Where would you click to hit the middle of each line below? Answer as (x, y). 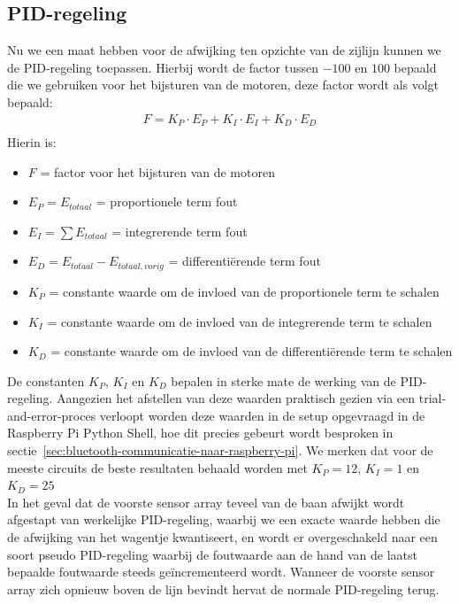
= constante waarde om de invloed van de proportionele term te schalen (244, 291)
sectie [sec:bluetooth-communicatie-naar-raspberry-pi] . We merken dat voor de (220, 450)
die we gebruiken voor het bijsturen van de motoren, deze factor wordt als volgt (223, 85)
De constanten (46, 380)
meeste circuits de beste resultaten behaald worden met (157, 467)
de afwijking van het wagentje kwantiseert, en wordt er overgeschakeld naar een (222, 537)
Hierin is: (32, 142)
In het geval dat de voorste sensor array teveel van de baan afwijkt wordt (206, 502)
